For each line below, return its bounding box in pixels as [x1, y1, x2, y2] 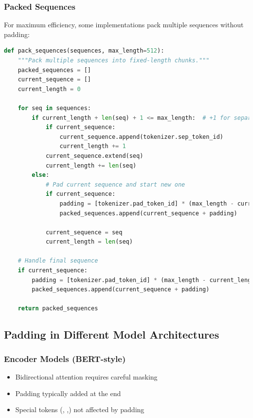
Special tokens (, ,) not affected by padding [15, 404, 145, 415]
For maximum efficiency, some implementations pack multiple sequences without [4, 19, 244, 30]
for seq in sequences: [18, 104, 91, 112]
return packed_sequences [18, 305, 98, 312]
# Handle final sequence [18, 257, 98, 265]
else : [32, 171, 50, 179]
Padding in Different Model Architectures [4, 327, 219, 342]
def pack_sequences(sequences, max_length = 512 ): [4, 47, 164, 55]
